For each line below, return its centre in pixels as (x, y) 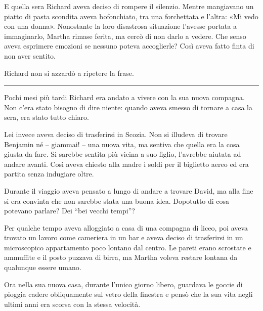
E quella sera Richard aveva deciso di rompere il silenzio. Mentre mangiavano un (129, 6)
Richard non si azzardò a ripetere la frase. (69, 73)
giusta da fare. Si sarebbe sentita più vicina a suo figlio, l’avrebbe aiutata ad (123, 154)
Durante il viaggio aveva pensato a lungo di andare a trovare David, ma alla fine (129, 190)
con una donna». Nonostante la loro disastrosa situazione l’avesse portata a (120, 26)
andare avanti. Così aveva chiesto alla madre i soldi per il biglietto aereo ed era (126, 164)
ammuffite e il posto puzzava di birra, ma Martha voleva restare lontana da (121, 257)
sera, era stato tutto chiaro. (47, 117)
